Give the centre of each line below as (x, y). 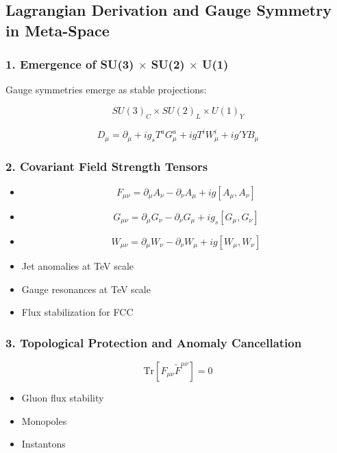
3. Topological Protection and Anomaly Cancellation (154, 342)
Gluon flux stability (63, 397)
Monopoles (44, 420)
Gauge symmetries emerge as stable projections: (106, 90)
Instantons (43, 444)
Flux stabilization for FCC (77, 312)
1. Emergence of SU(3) (70, 64)
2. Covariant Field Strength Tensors (107, 166)
